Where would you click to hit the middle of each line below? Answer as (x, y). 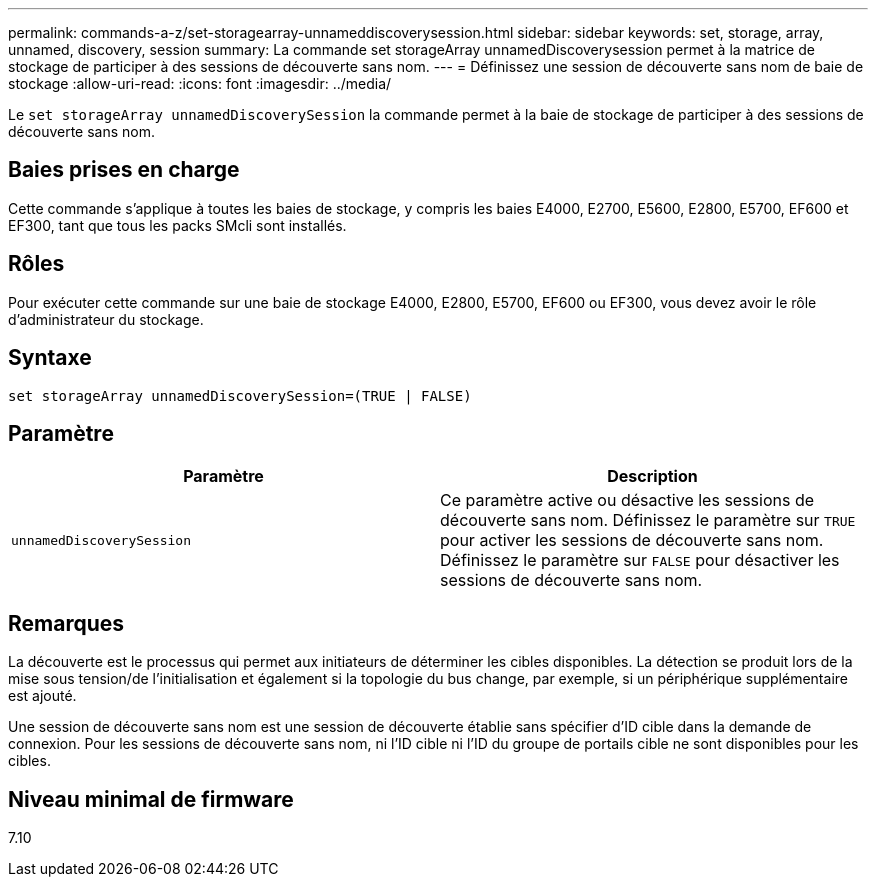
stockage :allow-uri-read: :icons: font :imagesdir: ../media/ (200, 83)
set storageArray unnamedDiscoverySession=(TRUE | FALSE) (240, 395)
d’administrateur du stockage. (106, 319)
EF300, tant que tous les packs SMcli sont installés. (177, 225)
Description (652, 476)
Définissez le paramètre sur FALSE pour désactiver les (640, 560)
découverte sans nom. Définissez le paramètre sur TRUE (648, 520)
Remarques (66, 623)
